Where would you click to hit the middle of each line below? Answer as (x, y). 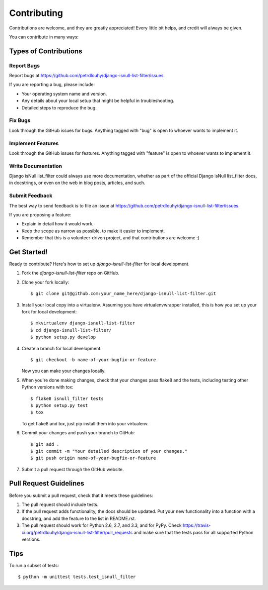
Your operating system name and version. (64, 94)
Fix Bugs (20, 120)
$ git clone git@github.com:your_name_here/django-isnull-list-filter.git (123, 294)
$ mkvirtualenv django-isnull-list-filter (83, 323)
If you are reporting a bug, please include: (52, 85)
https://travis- (197, 525)
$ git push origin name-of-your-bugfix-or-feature (93, 458)
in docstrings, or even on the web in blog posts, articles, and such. (77, 183)
